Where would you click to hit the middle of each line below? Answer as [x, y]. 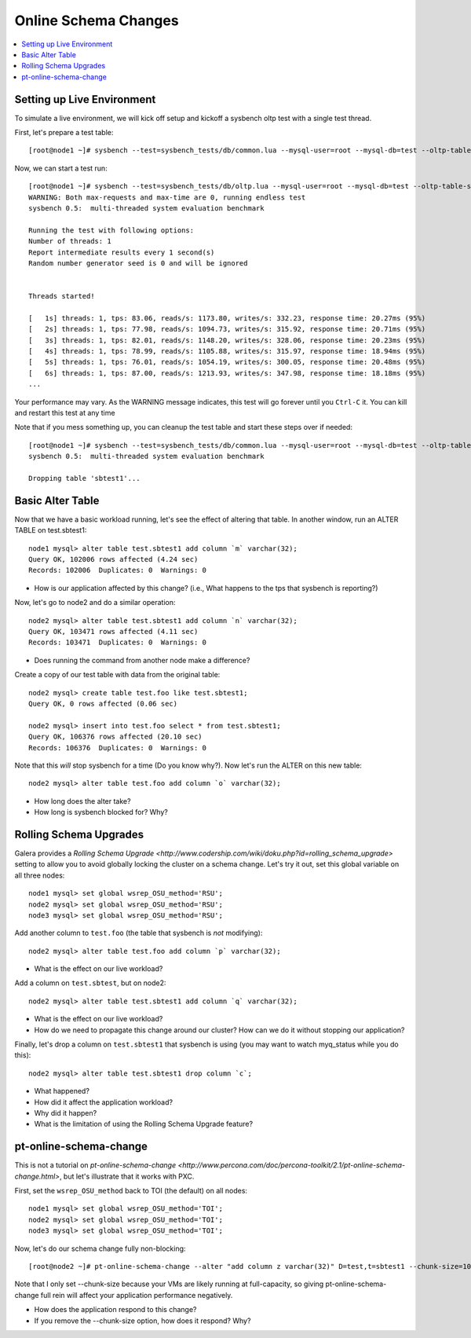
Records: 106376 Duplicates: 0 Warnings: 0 [118, 748]
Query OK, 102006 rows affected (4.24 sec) [113, 559]
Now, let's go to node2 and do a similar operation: [95, 603]
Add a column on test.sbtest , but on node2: [90, 983]
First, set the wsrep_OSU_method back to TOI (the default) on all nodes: [131, 1191]
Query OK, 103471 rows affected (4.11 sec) [113, 631]
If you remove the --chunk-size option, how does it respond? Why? [142, 1321]
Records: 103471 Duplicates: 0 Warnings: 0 [118, 643]
